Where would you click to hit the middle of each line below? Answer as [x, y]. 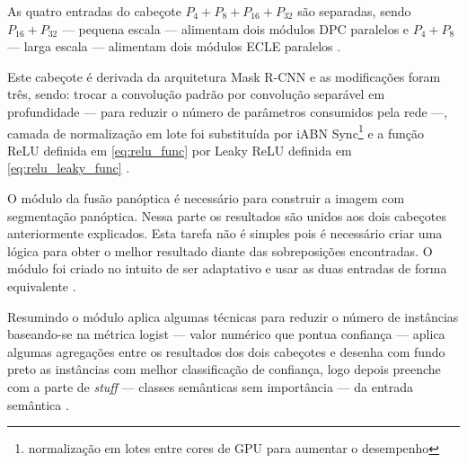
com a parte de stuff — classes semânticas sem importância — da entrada [211, 386]
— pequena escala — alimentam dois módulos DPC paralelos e [235, 28]
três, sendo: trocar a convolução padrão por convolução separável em [196, 94]
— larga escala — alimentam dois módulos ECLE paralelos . [174, 46]
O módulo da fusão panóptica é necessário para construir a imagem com [206, 198]
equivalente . [42, 285]
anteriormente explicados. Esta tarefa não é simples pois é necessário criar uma [225, 233]
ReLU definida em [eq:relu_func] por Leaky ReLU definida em [180, 150]
